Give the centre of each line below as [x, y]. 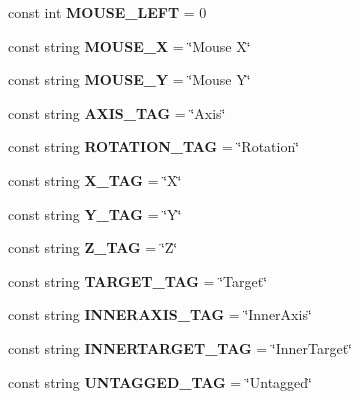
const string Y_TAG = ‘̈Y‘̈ [95, 213]
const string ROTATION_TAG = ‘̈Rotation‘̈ [154, 146]
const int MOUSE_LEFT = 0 [107, 12]
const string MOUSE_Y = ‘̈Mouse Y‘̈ [129, 79]
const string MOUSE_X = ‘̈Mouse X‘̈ [129, 45]
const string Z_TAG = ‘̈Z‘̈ [93, 247]
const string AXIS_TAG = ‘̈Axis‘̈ [117, 112]
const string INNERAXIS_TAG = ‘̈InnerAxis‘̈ [160, 314]
